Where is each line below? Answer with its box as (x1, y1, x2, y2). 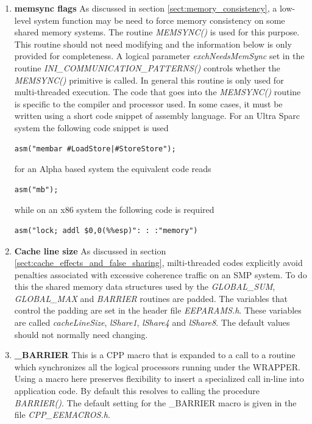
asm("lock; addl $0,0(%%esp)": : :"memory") (14, 226, 198, 235)
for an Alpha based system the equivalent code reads (14, 162, 211, 175)
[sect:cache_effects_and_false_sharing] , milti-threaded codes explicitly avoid (14, 256, 303, 269)
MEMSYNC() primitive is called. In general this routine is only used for (14, 73, 284, 86)
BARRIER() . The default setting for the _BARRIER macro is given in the (14, 396, 297, 409)
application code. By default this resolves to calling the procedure (14, 384, 260, 397)
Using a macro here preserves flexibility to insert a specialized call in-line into (14, 372, 304, 385)
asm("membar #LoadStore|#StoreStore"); (14, 144, 176, 153)
